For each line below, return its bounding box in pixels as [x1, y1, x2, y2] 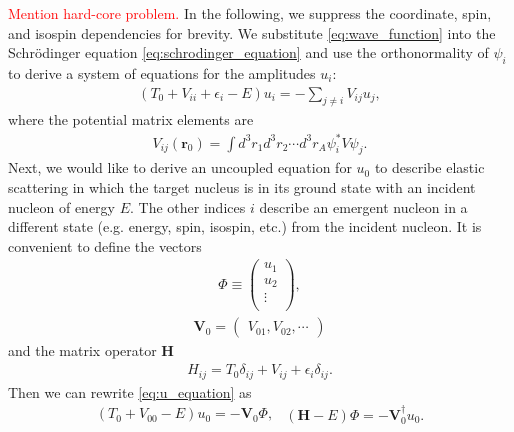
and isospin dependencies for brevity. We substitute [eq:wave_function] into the [8, 22, 496, 43]
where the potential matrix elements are [8, 109, 254, 130]
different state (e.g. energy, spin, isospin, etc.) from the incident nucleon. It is [8, 216, 482, 237]
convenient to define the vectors [8, 235, 202, 256]
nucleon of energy [8, 196, 115, 217]
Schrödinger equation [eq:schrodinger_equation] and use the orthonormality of [8, 42, 489, 63]
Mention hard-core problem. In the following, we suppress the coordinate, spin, [8, 3, 492, 23]
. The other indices [130, 196, 246, 217]
